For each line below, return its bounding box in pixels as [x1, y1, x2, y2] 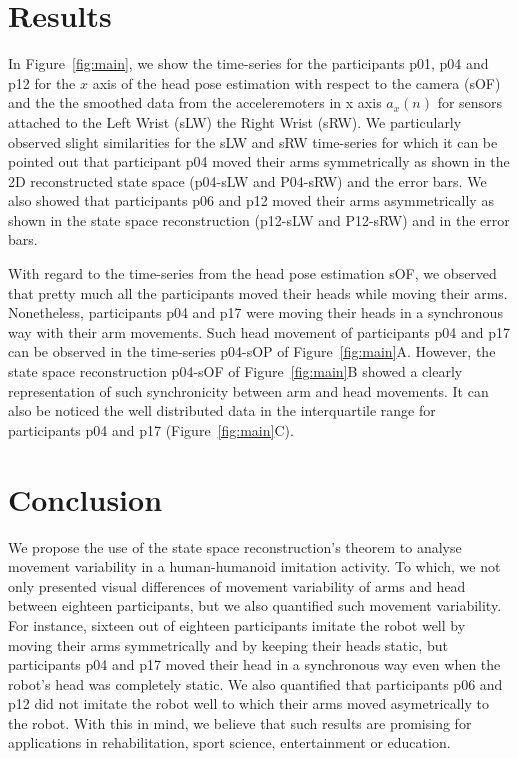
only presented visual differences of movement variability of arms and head [8, 575, 466, 596]
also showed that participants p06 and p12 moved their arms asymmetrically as [8, 190, 494, 211]
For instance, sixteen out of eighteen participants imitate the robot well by [8, 614, 466, 635]
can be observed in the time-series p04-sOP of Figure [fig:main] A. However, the [8, 341, 496, 362]
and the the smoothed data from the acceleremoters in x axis [8, 92, 382, 113]
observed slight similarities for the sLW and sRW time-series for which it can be [8, 131, 498, 152]
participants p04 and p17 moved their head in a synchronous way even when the [8, 654, 501, 675]
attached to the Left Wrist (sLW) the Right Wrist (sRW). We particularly [8, 111, 462, 132]
